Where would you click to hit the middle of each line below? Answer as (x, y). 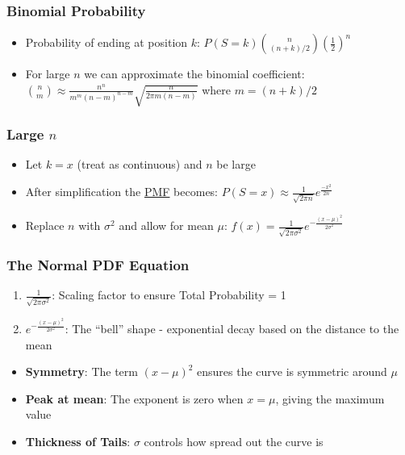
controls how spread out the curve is (234, 441)
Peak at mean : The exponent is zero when (134, 398)
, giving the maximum (330, 398)
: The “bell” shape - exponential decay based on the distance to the (232, 328)
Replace (45, 225)
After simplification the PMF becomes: (122, 192)
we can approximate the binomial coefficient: (194, 74)
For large (48, 74)
